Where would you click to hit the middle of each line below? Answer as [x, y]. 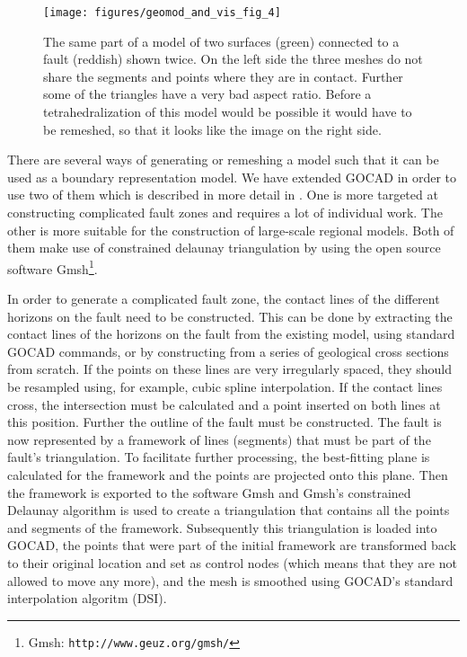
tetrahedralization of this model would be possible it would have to [228, 112]
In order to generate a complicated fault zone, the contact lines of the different [224, 299]
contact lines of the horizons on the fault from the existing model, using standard [231, 334]
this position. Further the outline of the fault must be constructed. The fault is [225, 422]
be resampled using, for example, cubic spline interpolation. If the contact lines [225, 386]
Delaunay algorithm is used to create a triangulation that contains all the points [229, 510]
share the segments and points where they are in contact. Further [223, 76]
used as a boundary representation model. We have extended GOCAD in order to [232, 177]
